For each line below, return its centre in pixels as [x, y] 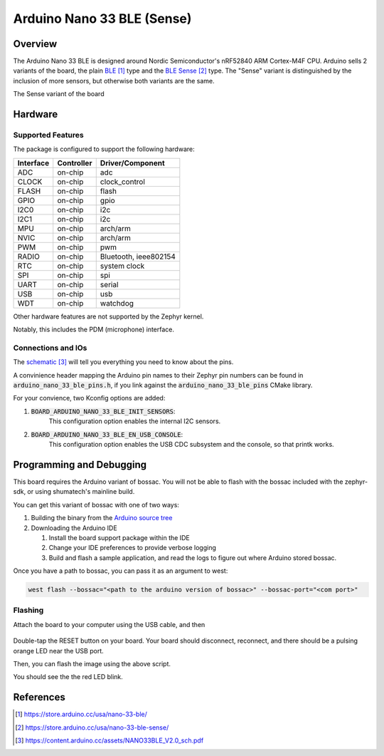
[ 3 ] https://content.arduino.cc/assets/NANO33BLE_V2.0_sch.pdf [110, 740]
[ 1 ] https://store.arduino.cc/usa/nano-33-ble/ [81, 714]
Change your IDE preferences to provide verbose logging [133, 548]
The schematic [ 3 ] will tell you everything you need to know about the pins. [123, 362]
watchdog [117, 303]
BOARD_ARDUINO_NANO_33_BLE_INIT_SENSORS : [103, 411]
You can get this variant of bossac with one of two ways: [96, 504]
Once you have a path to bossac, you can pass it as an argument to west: [121, 571]
